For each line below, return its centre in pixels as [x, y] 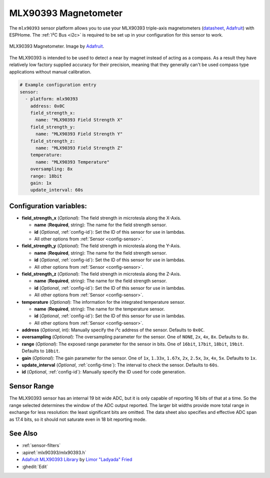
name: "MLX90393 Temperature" [73, 162]
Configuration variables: [48, 206]
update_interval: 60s [57, 190]
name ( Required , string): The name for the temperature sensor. [99, 309]
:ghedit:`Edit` [35, 466]
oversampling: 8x [51, 169]
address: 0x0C [47, 106]
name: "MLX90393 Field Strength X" [79, 120]
